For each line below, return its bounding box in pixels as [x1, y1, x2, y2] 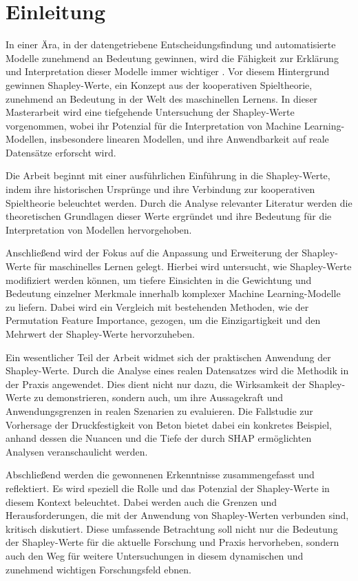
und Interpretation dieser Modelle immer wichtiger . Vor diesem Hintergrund [6, 64, 330, 79]
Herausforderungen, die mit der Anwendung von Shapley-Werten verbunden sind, [6, 508, 349, 522]
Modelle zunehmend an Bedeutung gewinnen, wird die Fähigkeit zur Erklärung [6, 50, 339, 65]
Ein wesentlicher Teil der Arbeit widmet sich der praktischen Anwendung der [6, 349, 331, 364]
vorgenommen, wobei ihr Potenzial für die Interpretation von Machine [6, 118, 301, 132]
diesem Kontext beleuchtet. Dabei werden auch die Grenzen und [6, 494, 277, 509]
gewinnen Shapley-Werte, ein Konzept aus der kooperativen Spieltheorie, [6, 77, 313, 92]
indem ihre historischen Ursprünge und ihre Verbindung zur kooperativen [6, 182, 315, 196]
